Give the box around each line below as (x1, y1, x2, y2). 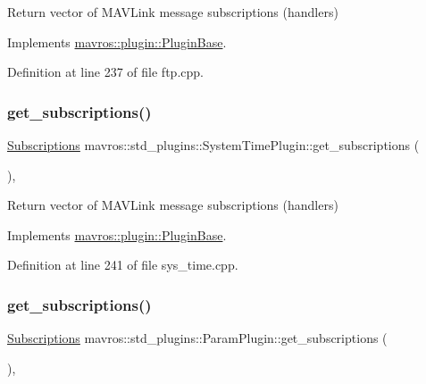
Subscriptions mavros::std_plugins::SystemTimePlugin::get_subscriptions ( (7, 136, 420, 154)
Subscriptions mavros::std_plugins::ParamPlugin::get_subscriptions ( (7, 329, 388, 347)
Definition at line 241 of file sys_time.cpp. (7, 255, 238, 274)
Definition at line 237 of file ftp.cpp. (7, 63, 204, 81)
